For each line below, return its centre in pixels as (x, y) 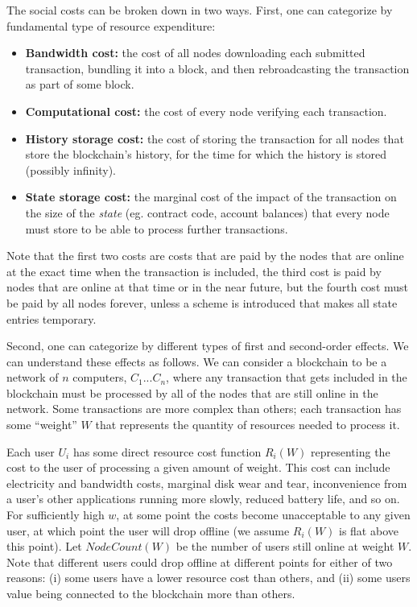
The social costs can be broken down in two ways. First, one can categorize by (200, 10)
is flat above (369, 530)
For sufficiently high (56, 515)
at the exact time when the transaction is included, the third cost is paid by (194, 271)
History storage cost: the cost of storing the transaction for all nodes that (215, 138)
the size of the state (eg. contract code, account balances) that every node (207, 212)
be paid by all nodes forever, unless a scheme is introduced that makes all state (202, 302)
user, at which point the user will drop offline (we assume (148, 530)
